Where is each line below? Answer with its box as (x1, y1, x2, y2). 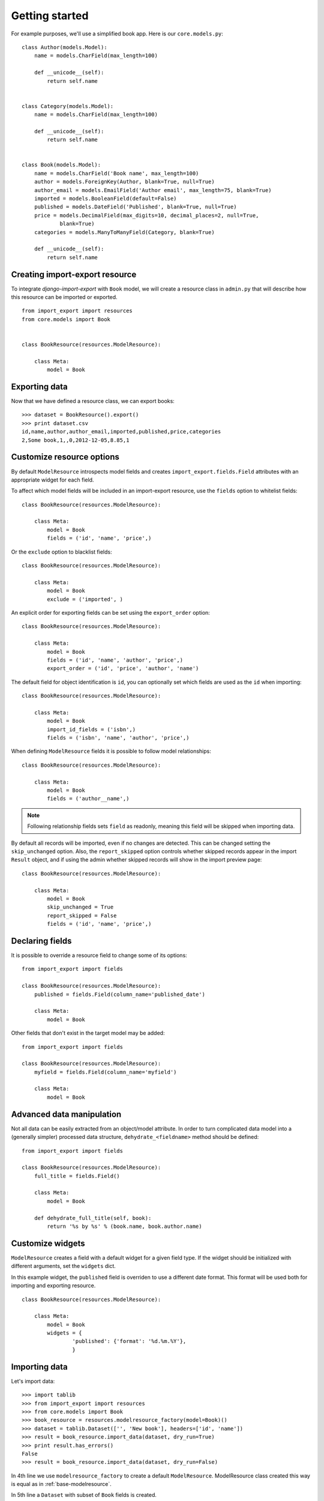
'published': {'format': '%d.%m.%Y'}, (72, 1338, 187, 1345)
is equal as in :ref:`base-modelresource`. (11, 1481, 112, 1488)
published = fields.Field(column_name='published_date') (34, 991, 205, 998)
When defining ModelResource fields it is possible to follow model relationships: (11, 747, 211, 755)
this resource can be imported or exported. (11, 294, 118, 300)
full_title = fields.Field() (34, 1173, 120, 1179)
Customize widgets (11, 1238, 85, 1248)
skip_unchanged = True (47, 904, 114, 911)
